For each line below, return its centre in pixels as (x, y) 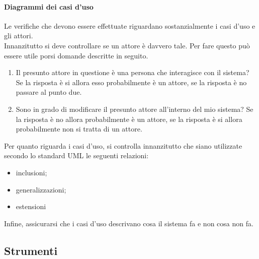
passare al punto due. (49, 92)
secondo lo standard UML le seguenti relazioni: (76, 155)
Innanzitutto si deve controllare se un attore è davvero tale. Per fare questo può (127, 45)
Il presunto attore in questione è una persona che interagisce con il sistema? (133, 72)
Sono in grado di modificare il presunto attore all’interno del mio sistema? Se (135, 109)
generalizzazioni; (41, 189)
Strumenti (31, 250)
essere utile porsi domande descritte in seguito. (76, 55)
